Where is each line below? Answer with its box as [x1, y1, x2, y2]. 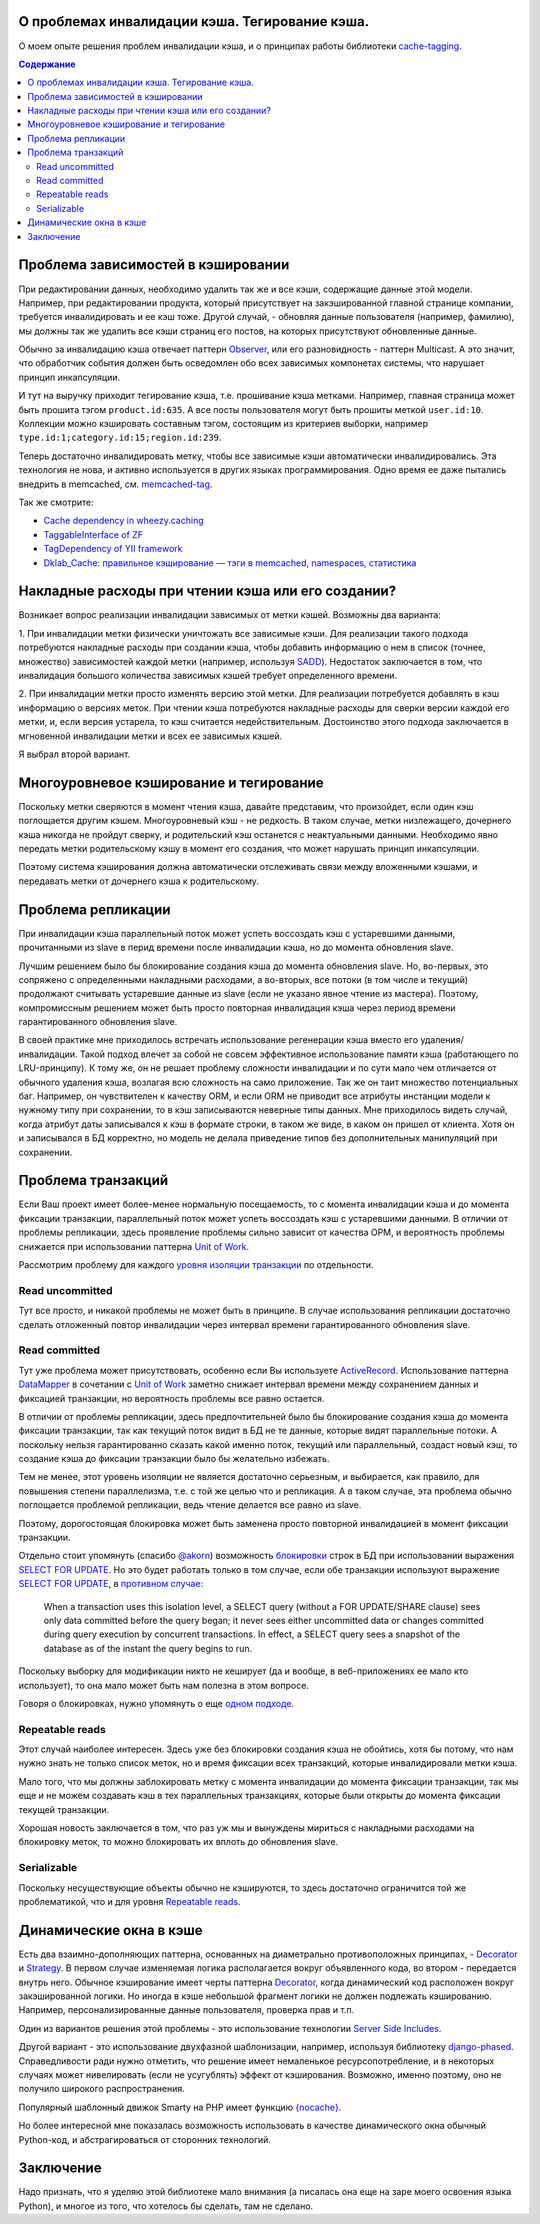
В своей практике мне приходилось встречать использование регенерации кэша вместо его [18, 1034, 419, 1046]
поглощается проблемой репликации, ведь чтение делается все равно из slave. [18, 1499, 362, 1511]
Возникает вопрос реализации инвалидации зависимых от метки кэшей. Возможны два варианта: [18, 609, 442, 621]
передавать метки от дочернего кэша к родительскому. [18, 875, 260, 887]
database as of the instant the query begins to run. [43, 1642, 253, 1654]
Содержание [18, 58, 76, 70]
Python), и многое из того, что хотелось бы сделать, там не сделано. [18, 2200, 314, 2212]
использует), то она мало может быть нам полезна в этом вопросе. [18, 1679, 310, 1691]
